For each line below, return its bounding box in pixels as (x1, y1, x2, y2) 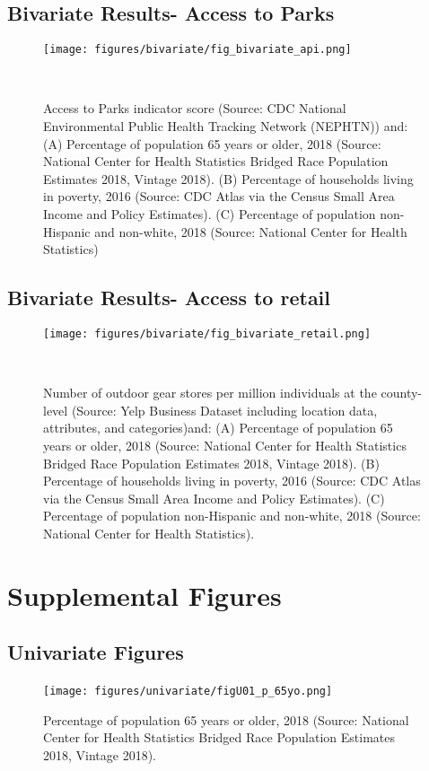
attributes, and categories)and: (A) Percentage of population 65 (43, 418, 393, 437)
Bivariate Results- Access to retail (7, 284, 331, 311)
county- (381, 383, 423, 402)
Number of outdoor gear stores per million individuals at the (43, 383, 377, 402)
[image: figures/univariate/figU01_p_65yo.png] (43, 685, 333, 698)
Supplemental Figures (7, 576, 282, 613)
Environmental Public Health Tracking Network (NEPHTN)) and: (43, 117, 408, 136)
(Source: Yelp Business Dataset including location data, (71, 400, 378, 419)
